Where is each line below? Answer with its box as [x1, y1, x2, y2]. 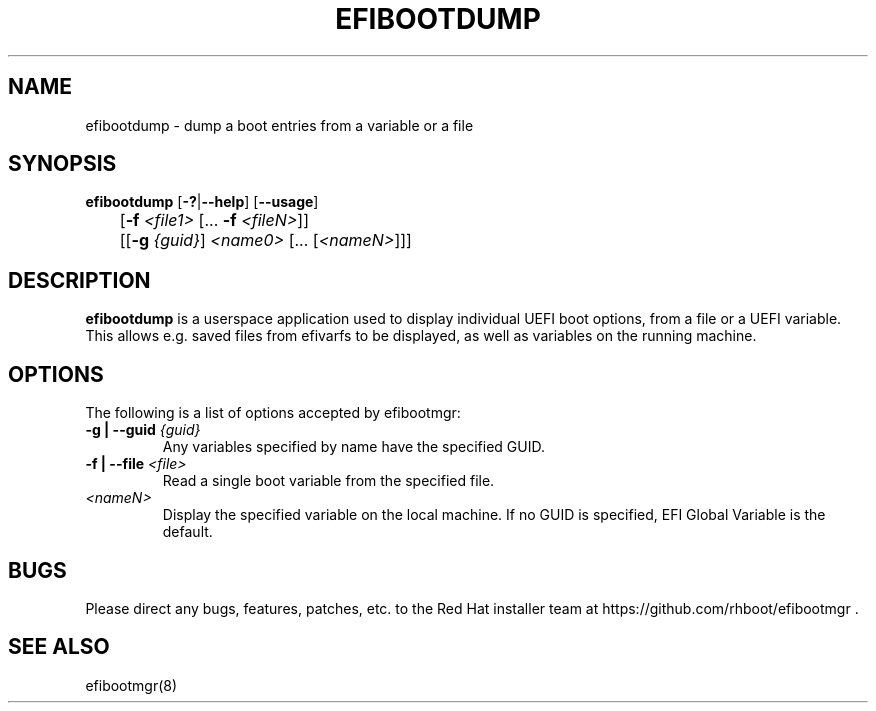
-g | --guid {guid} [85, 421, 201, 439]
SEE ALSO [8, 634, 110, 660]
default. [162, 523, 213, 541]
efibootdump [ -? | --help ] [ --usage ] [85, 193, 319, 211]
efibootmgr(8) [85, 676, 178, 694]
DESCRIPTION [8, 267, 151, 293]
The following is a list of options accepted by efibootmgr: [85, 404, 461, 422]
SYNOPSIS [8, 151, 117, 177]
